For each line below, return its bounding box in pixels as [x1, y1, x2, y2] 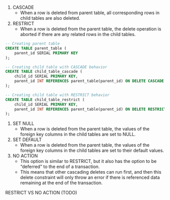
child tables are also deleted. [20, 15, 80, 21]
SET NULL [12, 120, 34, 126]
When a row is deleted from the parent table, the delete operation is [20, 26, 161, 32]
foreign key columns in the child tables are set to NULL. [20, 131, 136, 138]
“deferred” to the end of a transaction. [20, 163, 100, 170]
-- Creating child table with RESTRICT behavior [5, 92, 110, 97]
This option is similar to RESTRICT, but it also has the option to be [20, 158, 157, 164]
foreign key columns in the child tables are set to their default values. [20, 147, 164, 154]
